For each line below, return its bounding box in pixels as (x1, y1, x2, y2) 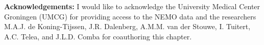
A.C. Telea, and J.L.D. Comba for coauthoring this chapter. (4, 31, 192, 41)
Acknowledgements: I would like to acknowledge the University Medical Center (4, 1, 260, 11)
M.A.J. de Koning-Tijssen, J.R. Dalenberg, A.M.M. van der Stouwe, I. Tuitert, (4, 21, 251, 32)
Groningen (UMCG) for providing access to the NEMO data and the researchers (4, 11, 256, 21)
